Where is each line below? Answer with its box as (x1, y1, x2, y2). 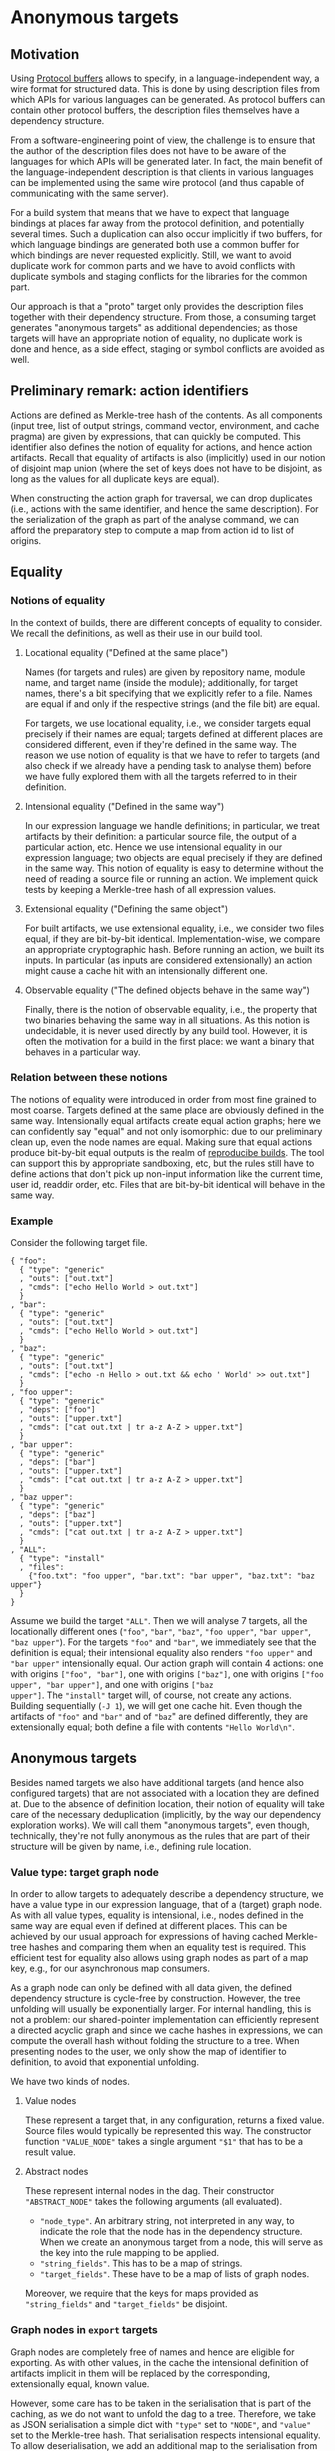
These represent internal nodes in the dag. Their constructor (24, 2185, 275, 2197)
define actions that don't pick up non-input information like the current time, (10, 1167, 323, 1180)
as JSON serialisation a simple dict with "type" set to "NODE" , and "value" (10, 2418, 312, 2430)
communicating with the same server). (10, 187, 170, 199)
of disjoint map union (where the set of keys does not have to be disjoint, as (10, 462, 323, 474)
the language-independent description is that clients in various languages (10, 166, 314, 178)
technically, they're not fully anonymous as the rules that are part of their (10, 1829, 311, 1841)
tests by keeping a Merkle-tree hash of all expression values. (24, 883, 277, 895)
